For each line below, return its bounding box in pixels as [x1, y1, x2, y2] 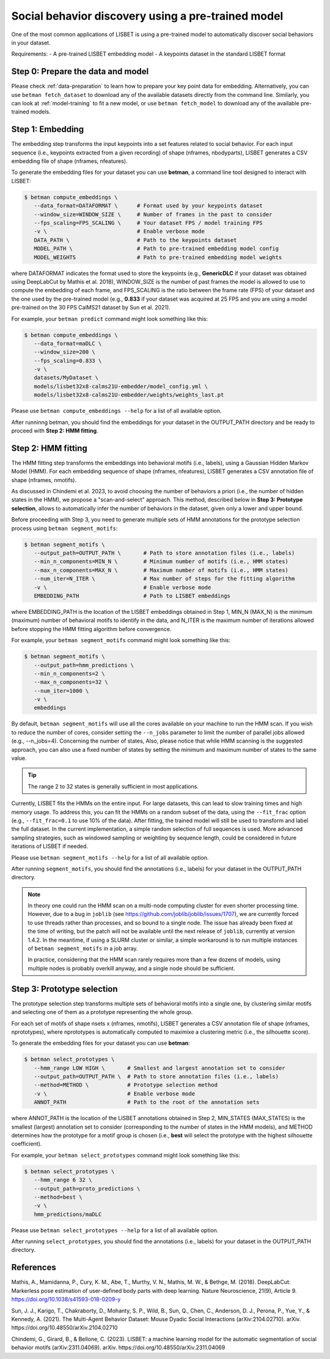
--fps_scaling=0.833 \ [34, 357, 102, 364]
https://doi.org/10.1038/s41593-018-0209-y [11, 1296, 121, 1303]
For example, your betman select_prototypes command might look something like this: [11, 1151, 241, 1159]
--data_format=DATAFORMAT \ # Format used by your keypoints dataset [34, 202, 263, 210]
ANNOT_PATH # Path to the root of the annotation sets [34, 1099, 260, 1106]
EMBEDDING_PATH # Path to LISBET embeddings [34, 592, 231, 599]
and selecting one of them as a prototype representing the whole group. [11, 1009, 193, 1016]
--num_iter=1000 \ [34, 687, 89, 694]
